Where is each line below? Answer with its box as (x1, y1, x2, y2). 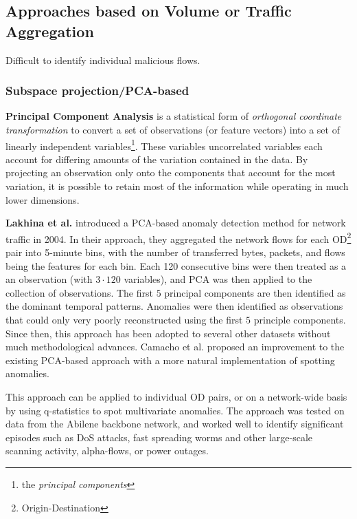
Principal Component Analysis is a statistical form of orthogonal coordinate (5, 109, 342, 123)
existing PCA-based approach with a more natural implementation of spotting (5, 352, 335, 367)
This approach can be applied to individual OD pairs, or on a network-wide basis (5, 390, 347, 403)
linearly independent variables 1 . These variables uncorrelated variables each (5, 136, 323, 153)
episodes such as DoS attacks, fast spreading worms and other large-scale (5, 430, 313, 444)
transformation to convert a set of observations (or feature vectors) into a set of (5, 123, 340, 136)
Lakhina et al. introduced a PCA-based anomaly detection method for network (5, 215, 346, 230)
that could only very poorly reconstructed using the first (5, 313, 243, 327)
